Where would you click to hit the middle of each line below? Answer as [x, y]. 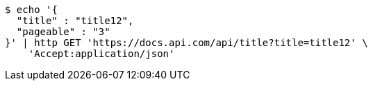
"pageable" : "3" [63, 32]
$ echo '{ [31, 10]
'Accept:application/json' [101, 54]
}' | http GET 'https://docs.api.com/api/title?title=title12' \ [186, 43]
